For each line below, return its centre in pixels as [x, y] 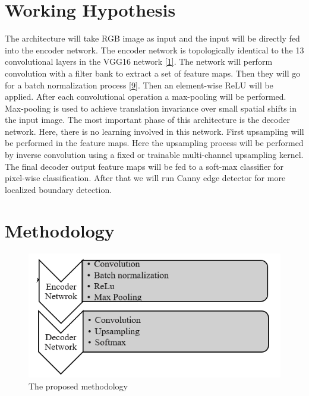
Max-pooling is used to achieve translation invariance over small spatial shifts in [151, 108]
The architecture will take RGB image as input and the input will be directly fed [152, 38]
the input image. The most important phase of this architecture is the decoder [147, 120]
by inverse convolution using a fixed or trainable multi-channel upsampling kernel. [154, 155]
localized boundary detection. [59, 189]
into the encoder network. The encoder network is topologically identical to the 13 [154, 50]
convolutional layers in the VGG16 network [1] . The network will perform [139, 61]
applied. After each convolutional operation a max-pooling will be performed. [146, 96]
